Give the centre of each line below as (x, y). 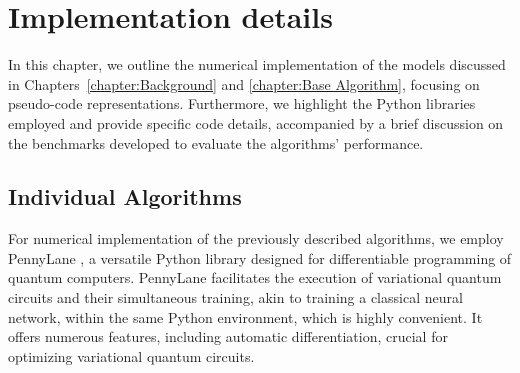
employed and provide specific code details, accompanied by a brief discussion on (256, 122)
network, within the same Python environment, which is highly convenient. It (245, 316)
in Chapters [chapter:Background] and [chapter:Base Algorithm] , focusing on (244, 83)
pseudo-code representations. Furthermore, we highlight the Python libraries (242, 103)
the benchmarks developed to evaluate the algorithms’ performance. (216, 142)
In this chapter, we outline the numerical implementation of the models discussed (257, 64)
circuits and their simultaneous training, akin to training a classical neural (235, 297)
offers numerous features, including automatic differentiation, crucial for (228, 336)
